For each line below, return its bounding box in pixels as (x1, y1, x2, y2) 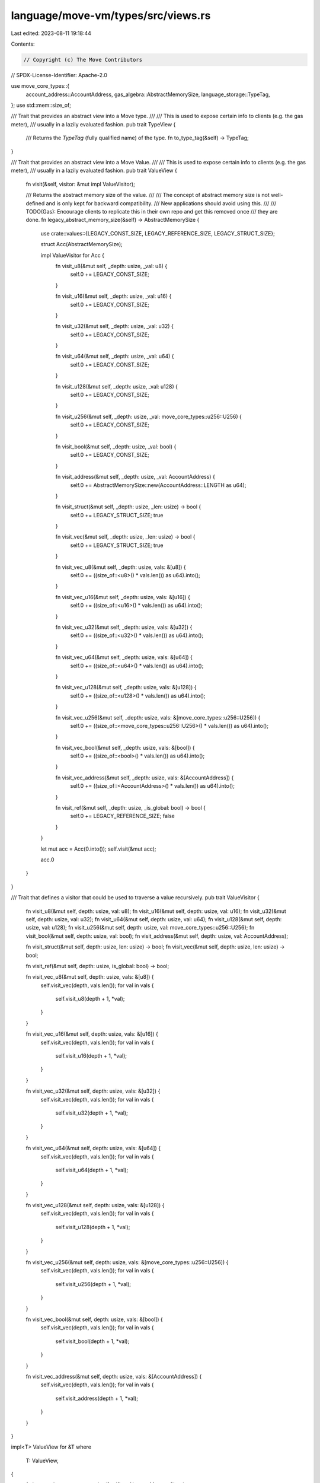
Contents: (11, 40, 35, 47)
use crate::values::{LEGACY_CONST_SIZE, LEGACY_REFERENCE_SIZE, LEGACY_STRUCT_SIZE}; (40, 230, 276, 237)
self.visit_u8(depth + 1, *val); (55, 995, 125, 1003)
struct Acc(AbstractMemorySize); (40, 241, 123, 248)
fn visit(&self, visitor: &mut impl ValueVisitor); (25, 180, 136, 187)
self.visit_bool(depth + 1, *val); (55, 1338, 130, 1345)
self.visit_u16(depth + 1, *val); (55, 1052, 127, 1059)
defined (25, 199, 45, 207)
